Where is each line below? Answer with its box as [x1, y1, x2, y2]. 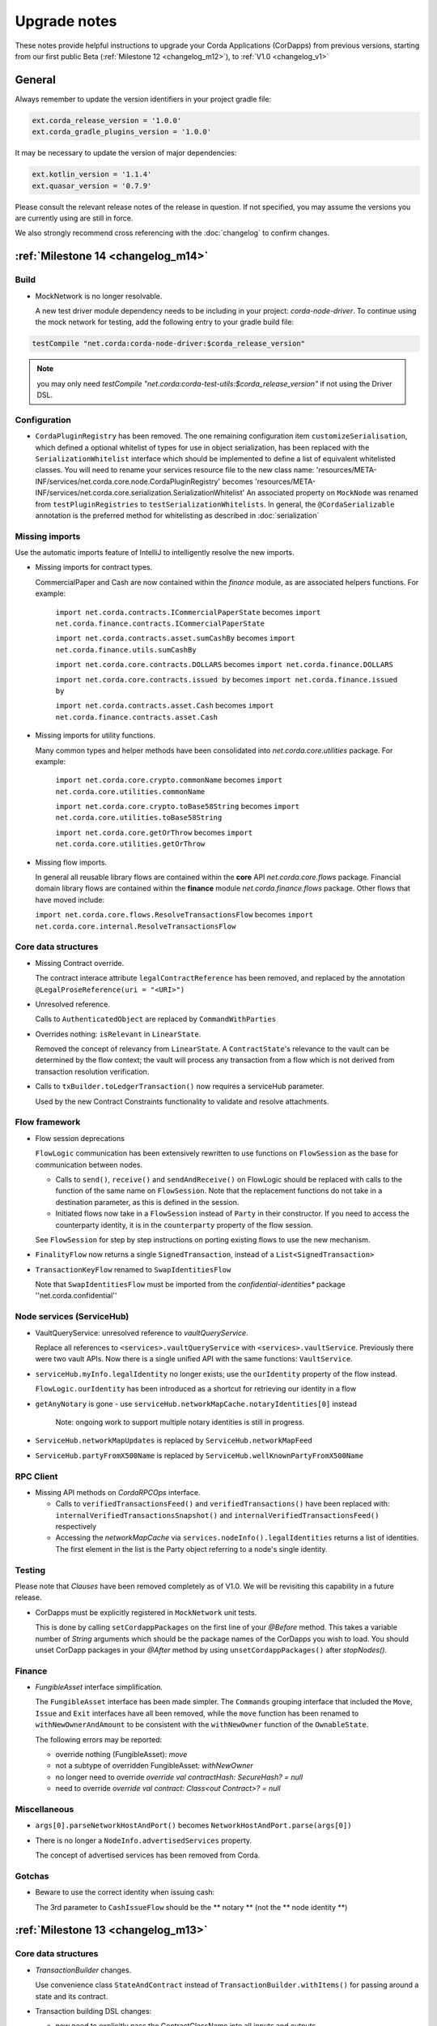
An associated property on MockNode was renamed [246, 488, 418, 498]
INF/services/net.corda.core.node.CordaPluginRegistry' [35, 477, 221, 486]
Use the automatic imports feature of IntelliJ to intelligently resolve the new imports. [15, 548, 295, 558]
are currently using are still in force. [15, 213, 134, 223]
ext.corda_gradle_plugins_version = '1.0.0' [32, 127, 212, 137]
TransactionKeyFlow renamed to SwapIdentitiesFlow [35, 1264, 231, 1274]
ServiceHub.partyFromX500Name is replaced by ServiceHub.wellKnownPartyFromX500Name [35, 1451, 364, 1460]
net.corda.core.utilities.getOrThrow [55, 840, 206, 848]
